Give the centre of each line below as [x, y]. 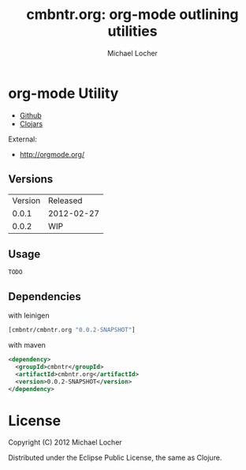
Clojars [31, 123]
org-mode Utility [63, 93]
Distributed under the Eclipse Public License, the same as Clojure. [115, 458]
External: [22, 139]
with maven [27, 345]
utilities [132, 31]
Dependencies [45, 297]
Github [30, 115]
